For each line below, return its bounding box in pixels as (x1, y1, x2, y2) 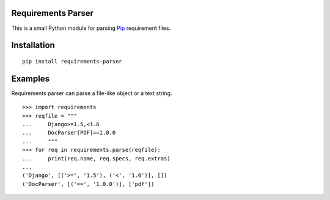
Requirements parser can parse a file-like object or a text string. (11, 89, 172, 97)
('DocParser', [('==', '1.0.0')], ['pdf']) (22, 180, 155, 187)
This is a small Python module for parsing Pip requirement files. (11, 24, 171, 32)
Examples (11, 73, 50, 84)
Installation (11, 40, 55, 51)
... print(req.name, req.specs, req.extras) (22, 155, 170, 162)
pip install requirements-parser (22, 58, 122, 65)
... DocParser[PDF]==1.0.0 (22, 129, 116, 137)
